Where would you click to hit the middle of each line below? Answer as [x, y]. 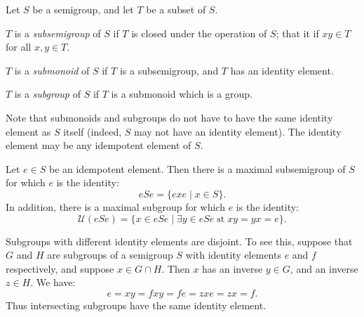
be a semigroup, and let [83, 9]
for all [19, 47]
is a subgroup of [47, 94]
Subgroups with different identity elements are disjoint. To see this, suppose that [179, 241]
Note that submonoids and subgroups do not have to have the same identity [169, 117]
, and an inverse [324, 268]
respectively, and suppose [60, 268]
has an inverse [232, 268]
